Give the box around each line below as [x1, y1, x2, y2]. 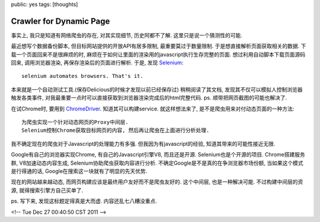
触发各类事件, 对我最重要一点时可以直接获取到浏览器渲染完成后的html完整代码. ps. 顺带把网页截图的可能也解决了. [11, 94, 287, 102]
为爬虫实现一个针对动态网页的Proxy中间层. [21, 119, 129, 126]
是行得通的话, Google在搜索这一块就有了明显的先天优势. [11, 167, 148, 174]
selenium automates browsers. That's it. [21, 73, 143, 80]
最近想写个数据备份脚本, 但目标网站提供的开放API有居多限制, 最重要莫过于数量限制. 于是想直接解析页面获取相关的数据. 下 [11, 43, 306, 50]
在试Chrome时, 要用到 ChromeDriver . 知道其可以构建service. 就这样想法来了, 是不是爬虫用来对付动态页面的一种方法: [11, 105, 295, 112]
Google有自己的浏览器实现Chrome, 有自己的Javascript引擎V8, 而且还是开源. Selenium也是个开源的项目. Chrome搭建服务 [11, 151, 305, 158]
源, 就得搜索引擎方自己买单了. [11, 187, 84, 194]
